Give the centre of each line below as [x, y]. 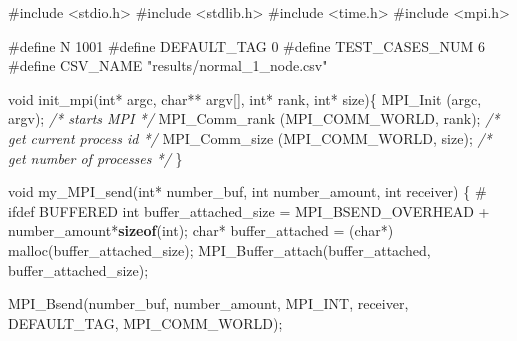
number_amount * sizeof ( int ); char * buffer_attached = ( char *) [201, 230]
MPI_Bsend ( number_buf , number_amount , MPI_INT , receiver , [208, 303]
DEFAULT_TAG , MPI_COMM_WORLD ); [145, 322]
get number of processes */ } [95, 157]
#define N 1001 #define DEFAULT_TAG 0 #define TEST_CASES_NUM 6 [246, 45]
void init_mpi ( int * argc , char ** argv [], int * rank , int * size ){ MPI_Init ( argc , [245, 98]
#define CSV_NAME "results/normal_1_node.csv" [168, 65]
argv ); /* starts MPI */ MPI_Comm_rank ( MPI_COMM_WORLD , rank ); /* [254, 118]
